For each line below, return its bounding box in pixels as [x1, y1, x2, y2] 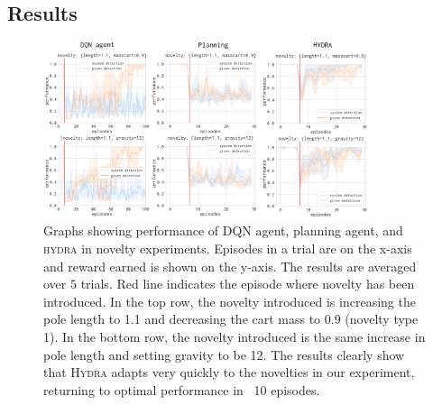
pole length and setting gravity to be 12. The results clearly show [43, 345, 405, 364]
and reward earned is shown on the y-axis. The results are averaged [43, 256, 417, 275]
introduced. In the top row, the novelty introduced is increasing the [43, 291, 416, 310]
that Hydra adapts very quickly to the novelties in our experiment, [43, 363, 415, 382]
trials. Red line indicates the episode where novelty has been [80, 274, 415, 293]
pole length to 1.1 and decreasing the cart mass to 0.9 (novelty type [43, 309, 419, 328]
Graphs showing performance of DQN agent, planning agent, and [43, 221, 403, 240]
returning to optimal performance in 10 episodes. [43, 380, 320, 399]
